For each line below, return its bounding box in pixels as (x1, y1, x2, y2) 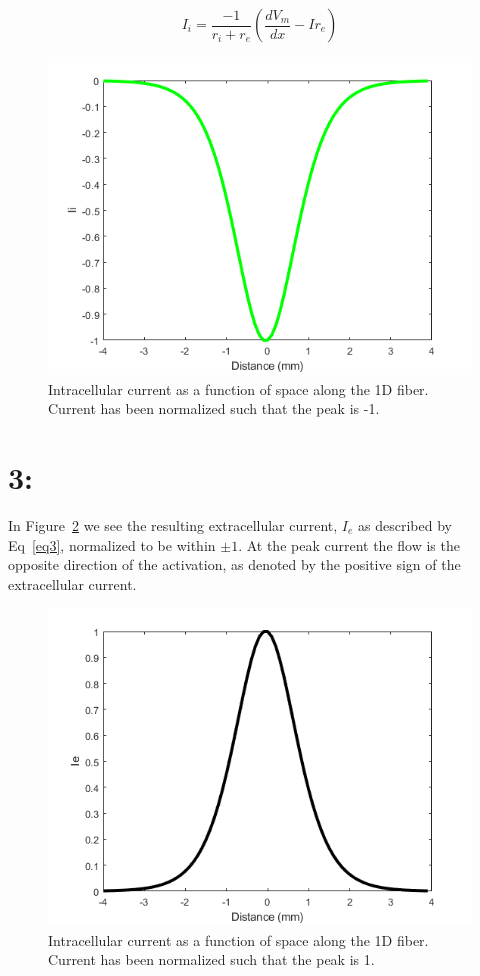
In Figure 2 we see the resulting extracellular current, (8, 514, 338, 535)
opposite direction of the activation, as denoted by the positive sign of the (8, 554, 461, 575)
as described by (358, 514, 452, 535)
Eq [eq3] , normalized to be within (8, 534, 216, 555)
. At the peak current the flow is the (238, 534, 460, 555)
